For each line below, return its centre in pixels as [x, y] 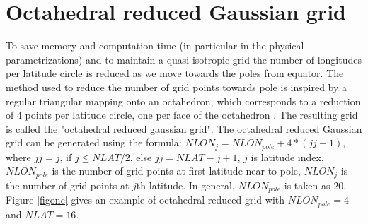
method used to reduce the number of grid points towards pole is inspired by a [177, 87]
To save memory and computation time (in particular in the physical [155, 46]
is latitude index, [287, 157]
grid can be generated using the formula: [94, 142]
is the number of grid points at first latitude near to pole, [176, 171]
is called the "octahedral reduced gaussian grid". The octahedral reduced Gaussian [184, 128]
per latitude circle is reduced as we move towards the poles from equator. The [175, 73]
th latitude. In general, [185, 185]
